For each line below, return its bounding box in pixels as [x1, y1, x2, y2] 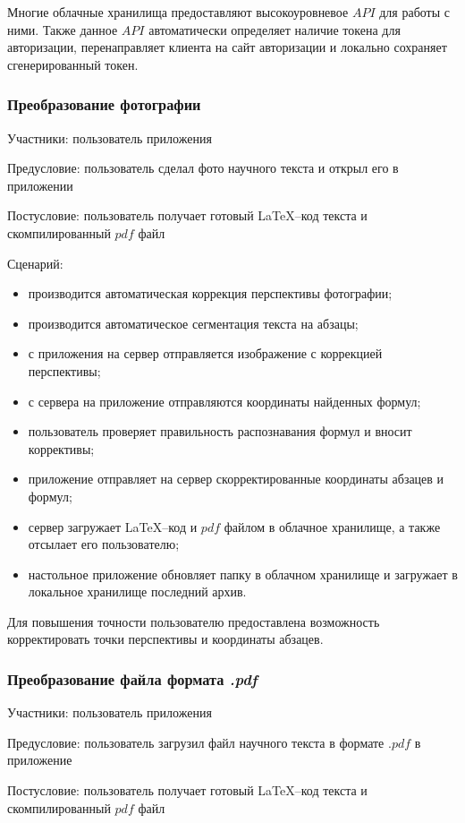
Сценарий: [7, 253, 63, 272]
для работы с [379, 3, 451, 21]
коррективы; [28, 439, 95, 458]
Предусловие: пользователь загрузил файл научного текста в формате [7, 733, 385, 751]
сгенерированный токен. [7, 55, 139, 73]
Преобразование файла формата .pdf [7, 667, 258, 690]
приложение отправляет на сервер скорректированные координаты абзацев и [28, 469, 444, 488]
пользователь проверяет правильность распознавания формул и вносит [28, 422, 412, 441]
